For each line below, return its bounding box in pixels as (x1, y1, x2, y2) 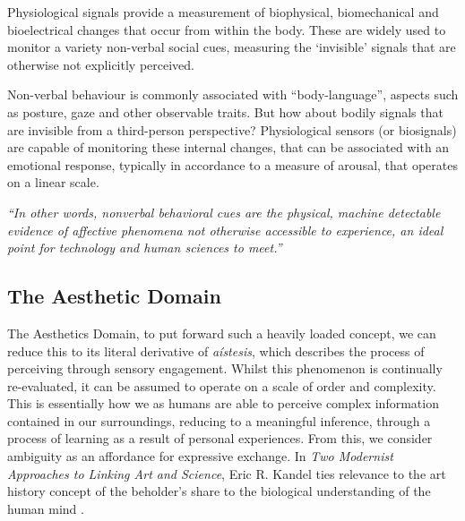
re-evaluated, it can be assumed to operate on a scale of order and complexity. (7, 376, 436, 395)
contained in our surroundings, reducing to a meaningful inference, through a (7, 411, 431, 430)
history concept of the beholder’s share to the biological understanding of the (7, 482, 431, 500)
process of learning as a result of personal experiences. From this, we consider (7, 429, 433, 448)
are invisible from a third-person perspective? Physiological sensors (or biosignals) (7, 120, 457, 139)
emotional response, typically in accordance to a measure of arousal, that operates (7, 155, 459, 174)
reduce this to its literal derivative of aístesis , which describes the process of (7, 341, 425, 360)
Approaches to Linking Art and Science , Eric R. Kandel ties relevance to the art (7, 464, 446, 483)
